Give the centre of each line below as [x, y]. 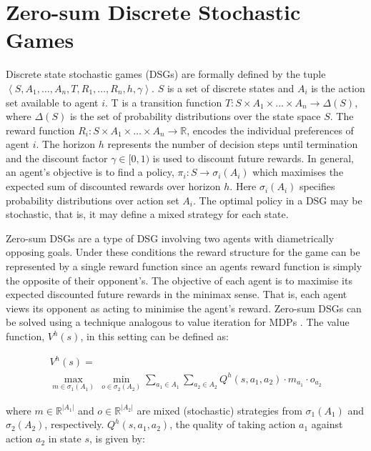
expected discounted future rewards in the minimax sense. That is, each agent [177, 294]
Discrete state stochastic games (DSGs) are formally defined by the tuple [166, 74]
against [327, 424]
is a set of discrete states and [231, 88]
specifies [317, 186]
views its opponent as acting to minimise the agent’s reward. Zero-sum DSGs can [184, 308]
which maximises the [298, 172]
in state [65, 438]
